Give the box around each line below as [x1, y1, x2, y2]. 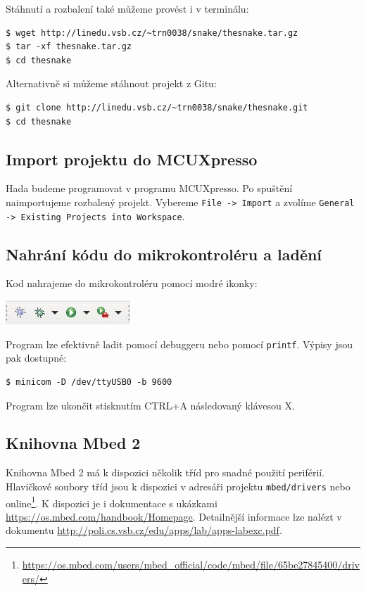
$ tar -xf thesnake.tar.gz [6, 42, 132, 52]
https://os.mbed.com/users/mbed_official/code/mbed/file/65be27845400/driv [22, 557, 360, 571]
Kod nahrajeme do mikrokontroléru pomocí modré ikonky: [6, 276, 258, 291]
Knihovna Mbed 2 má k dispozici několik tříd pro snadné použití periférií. [6, 465, 325, 480]
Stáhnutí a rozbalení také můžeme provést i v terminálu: [6, 1, 249, 15]
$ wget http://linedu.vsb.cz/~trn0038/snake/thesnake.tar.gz [6, 27, 298, 38]
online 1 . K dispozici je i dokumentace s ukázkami [6, 493, 217, 510]
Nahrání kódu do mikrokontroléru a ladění [6, 243, 322, 265]
